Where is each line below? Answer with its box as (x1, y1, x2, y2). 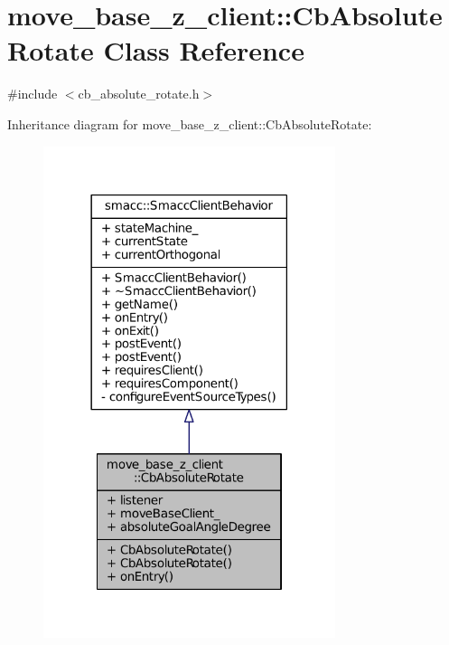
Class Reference (103, 32, 304, 69)
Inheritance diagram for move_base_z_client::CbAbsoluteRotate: (7, 114, 372, 133)
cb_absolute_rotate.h (78, 84, 200, 103)
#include (7, 84, 58, 103)
